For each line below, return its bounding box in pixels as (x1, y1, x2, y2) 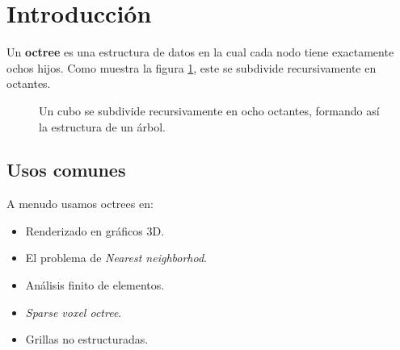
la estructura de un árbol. (39, 118, 166, 135)
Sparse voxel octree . (25, 303, 122, 320)
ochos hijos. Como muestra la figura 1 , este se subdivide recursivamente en (6, 59, 377, 76)
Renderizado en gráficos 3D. (25, 222, 165, 239)
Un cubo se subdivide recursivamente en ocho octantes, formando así (39, 102, 380, 119)
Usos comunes (6, 157, 126, 182)
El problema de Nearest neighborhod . (25, 249, 207, 266)
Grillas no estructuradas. (25, 331, 149, 348)
